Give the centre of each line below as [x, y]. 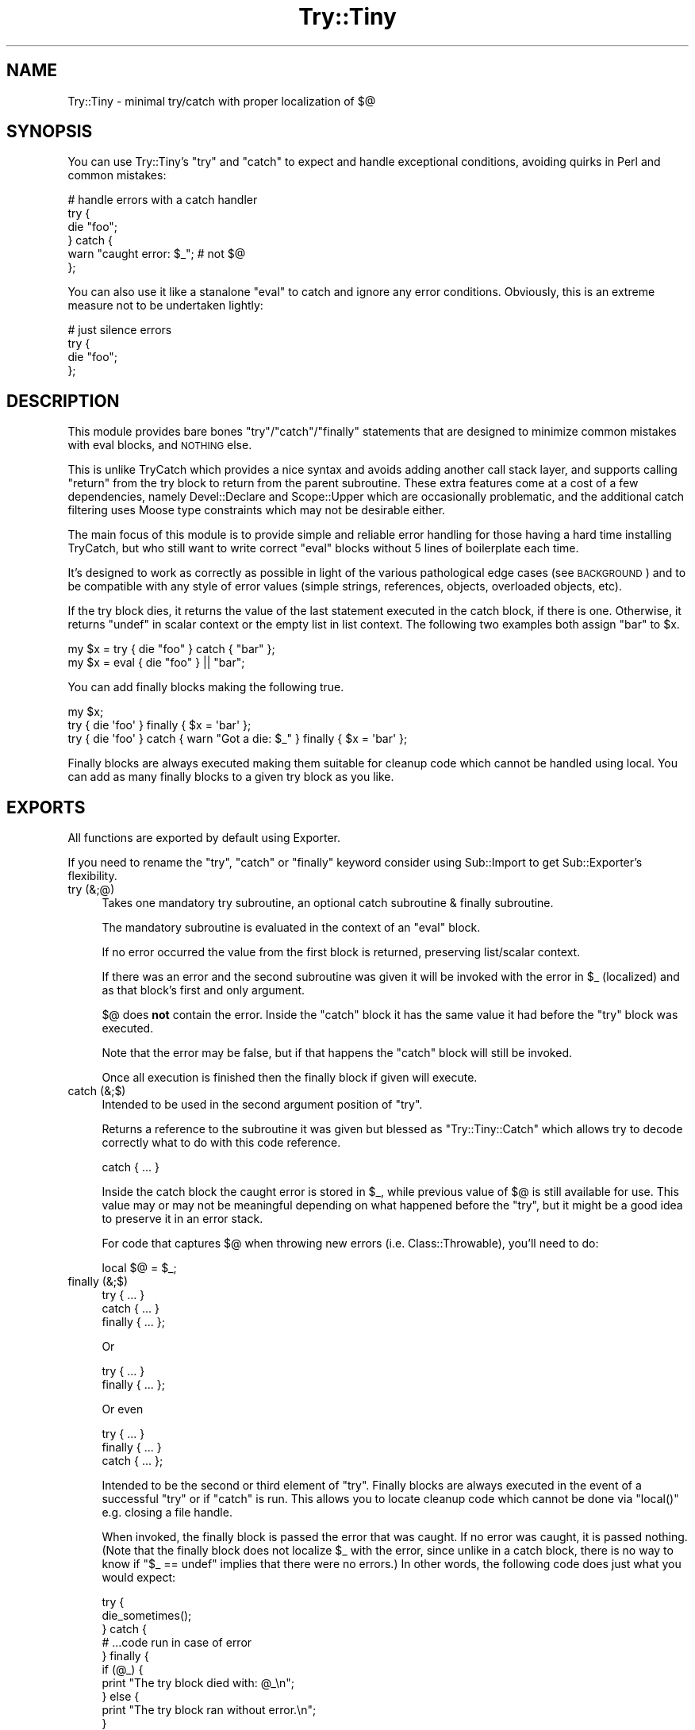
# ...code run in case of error [177, 1643]
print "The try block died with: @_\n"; [198, 1683]
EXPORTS [46, 807]
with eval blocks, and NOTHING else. [160, 445]
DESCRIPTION [63, 401]
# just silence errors [120, 330]
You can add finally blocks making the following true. [206, 687]
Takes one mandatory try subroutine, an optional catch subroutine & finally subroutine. [328, 903]
